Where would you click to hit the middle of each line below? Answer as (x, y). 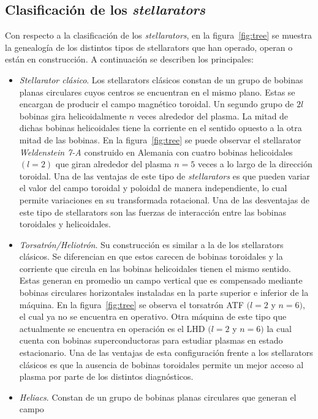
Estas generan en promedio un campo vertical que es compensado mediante (161, 280)
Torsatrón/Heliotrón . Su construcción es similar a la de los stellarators (151, 244)
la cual (279, 328)
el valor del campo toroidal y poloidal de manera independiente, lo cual (153, 188)
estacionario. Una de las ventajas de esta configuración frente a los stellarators (166, 353)
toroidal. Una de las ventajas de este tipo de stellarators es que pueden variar (165, 176)
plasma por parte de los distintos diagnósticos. (106, 376)
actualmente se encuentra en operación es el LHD (112, 328)
